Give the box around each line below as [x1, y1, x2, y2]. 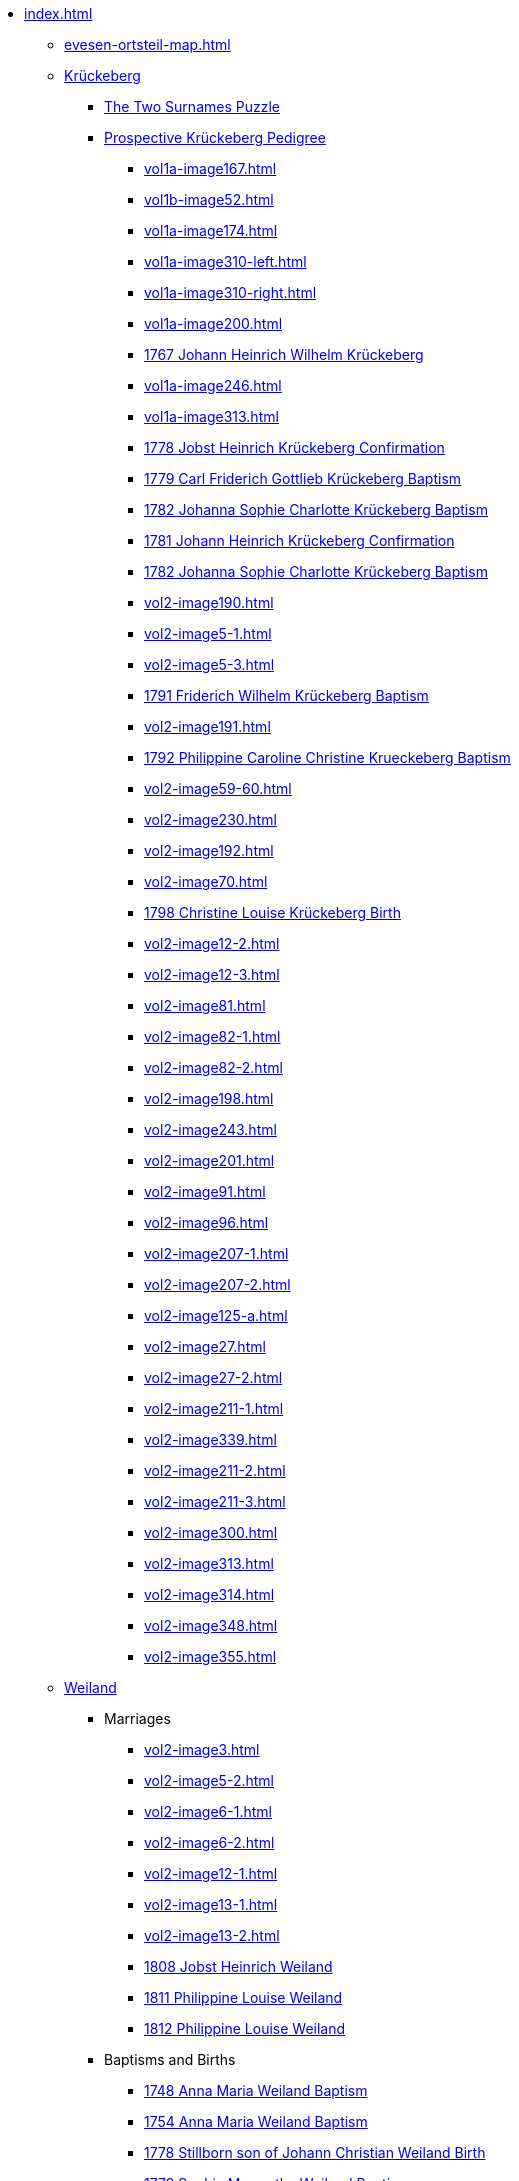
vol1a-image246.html [144, 377, 282, 394]
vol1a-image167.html [144, 160, 277, 177]
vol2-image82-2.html [144, 1059, 283, 1076]
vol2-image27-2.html [144, 1369, 283, 1386]
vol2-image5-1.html [144, 625, 272, 642]
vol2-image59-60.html [144, 780, 292, 797]
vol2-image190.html [144, 594, 274, 611]
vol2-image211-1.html [144, 1400, 284, 1417]
